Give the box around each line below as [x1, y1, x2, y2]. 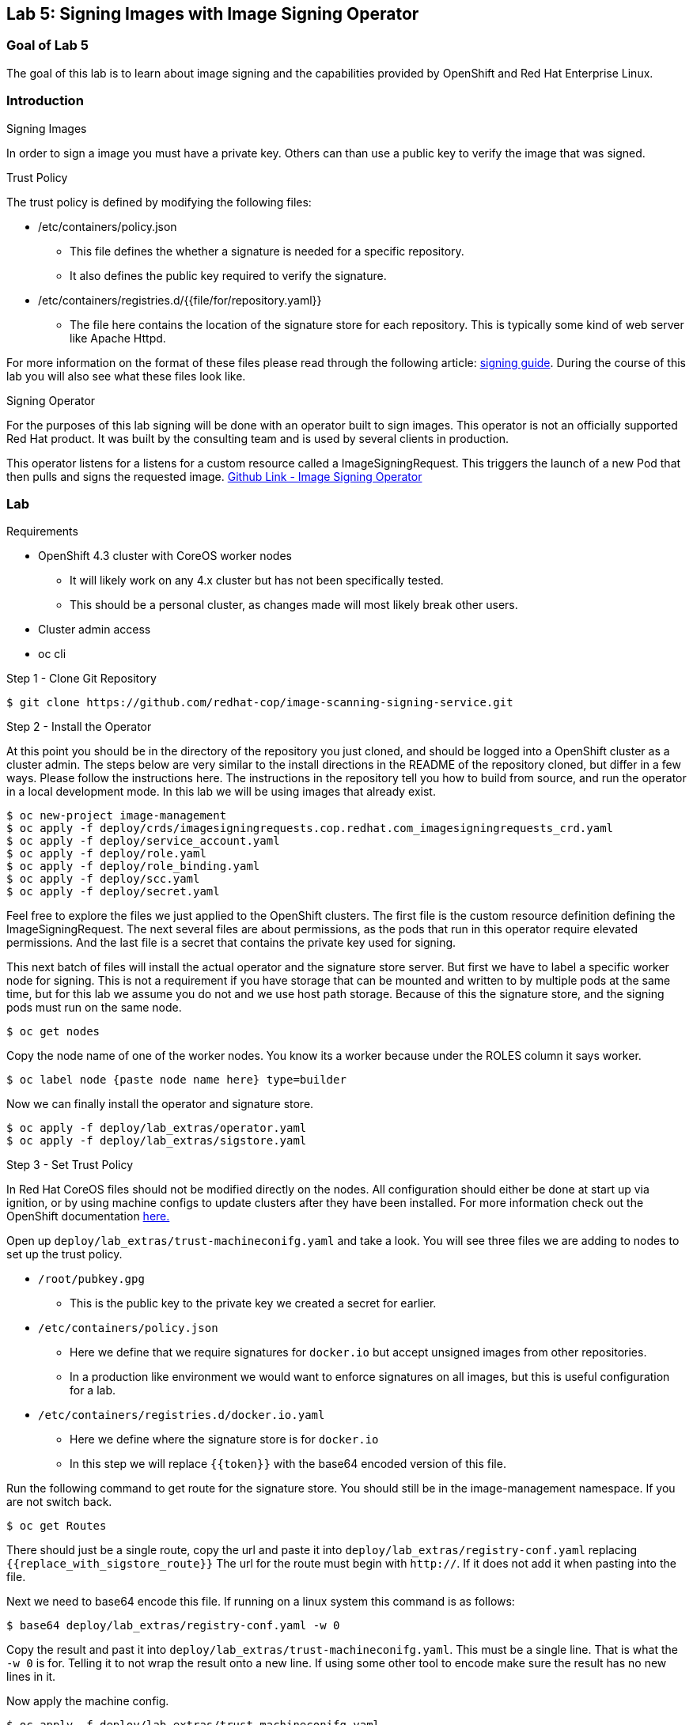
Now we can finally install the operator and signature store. [6, 1097, 314, 1111]
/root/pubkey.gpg [38, 1273, 145, 1286]
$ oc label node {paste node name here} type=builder [6, 1073, 346, 1087]
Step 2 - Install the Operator [6, 720, 152, 734]
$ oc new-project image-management [6, 809, 227, 823]
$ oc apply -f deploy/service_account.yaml [6, 834, 280, 848]
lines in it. [6, 1670, 56, 1684]
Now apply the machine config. [6, 1694, 169, 1708]
